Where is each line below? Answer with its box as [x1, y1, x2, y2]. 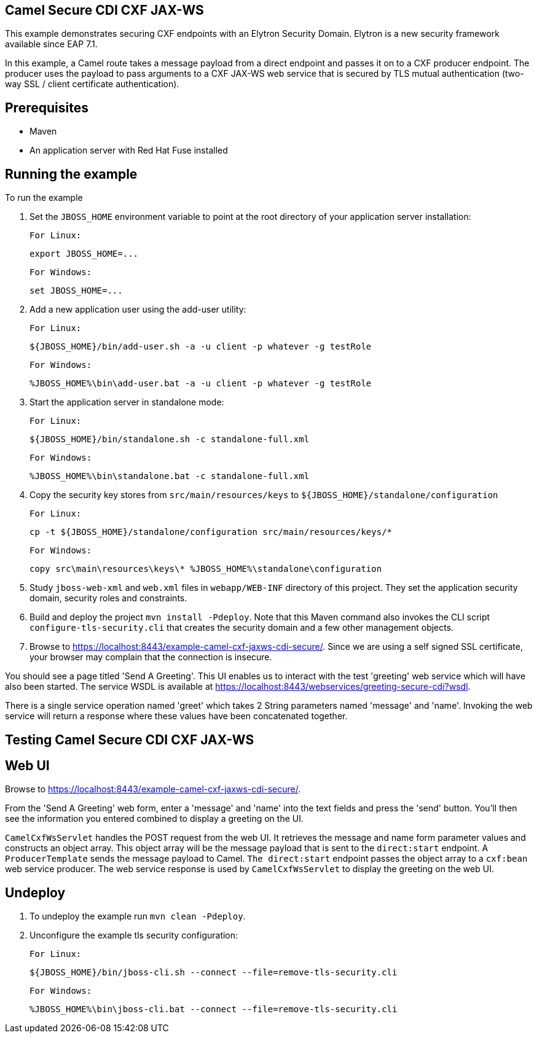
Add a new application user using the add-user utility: [29, 304, 246, 315]
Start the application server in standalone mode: [29, 397, 224, 408]
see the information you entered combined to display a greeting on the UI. [5, 813, 304, 824]
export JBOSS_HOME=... [29, 249, 139, 259]
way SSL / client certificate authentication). [5, 79, 179, 90]
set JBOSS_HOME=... [29, 286, 123, 296]
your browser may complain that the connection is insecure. [29, 652, 272, 663]
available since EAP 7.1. [5, 39, 98, 50]
